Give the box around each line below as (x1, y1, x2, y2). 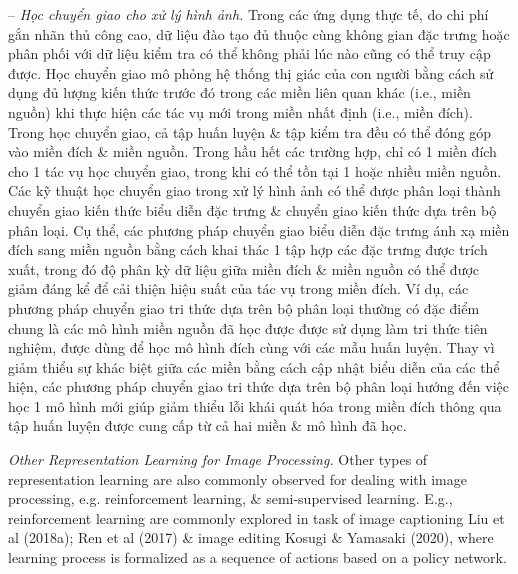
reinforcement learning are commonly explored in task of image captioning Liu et (8, 507, 505, 528)
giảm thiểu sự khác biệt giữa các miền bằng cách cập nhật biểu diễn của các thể (8, 356, 500, 377)
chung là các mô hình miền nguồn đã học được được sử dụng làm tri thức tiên (8, 317, 488, 338)
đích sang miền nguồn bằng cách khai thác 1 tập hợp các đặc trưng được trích (8, 239, 488, 260)
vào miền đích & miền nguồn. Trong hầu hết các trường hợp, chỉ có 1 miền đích (8, 141, 497, 162)
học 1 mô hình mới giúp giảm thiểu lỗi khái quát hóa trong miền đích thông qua (8, 395, 502, 416)
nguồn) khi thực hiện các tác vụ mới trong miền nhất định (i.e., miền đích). (8, 101, 473, 122)
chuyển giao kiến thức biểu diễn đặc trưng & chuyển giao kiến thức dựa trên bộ (8, 199, 497, 220)
